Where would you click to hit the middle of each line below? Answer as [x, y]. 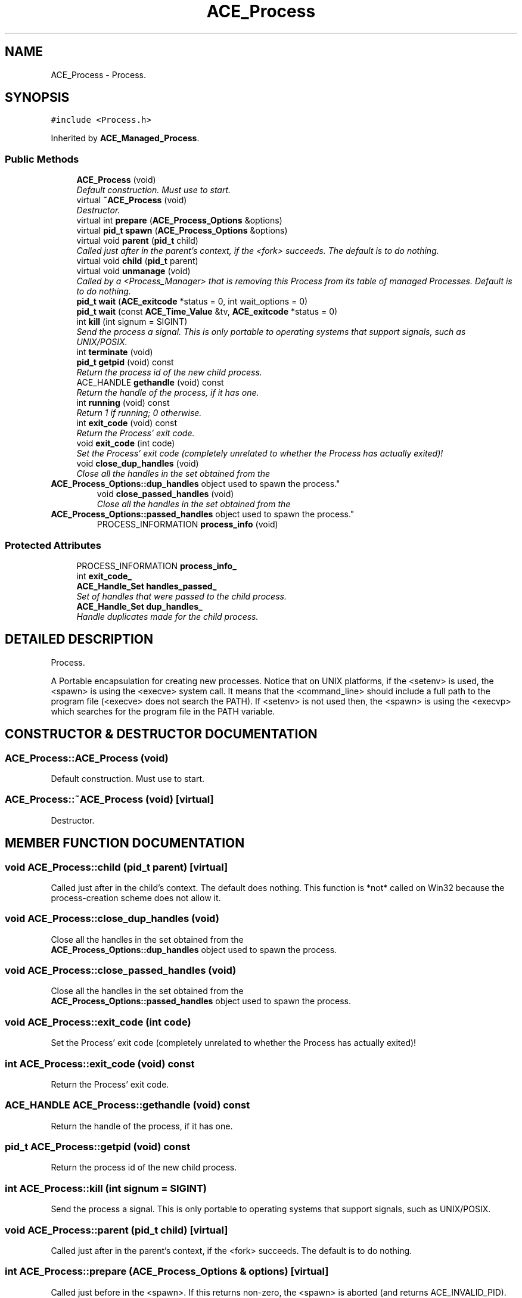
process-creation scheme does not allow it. [136, 898]
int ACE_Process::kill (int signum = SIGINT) [106, 1188]
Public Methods [42, 159]
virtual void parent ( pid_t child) [137, 241]
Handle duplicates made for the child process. [167, 616]
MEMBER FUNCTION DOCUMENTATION [125, 843]
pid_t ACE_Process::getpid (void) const [98, 1147]
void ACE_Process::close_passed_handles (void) [121, 971]
